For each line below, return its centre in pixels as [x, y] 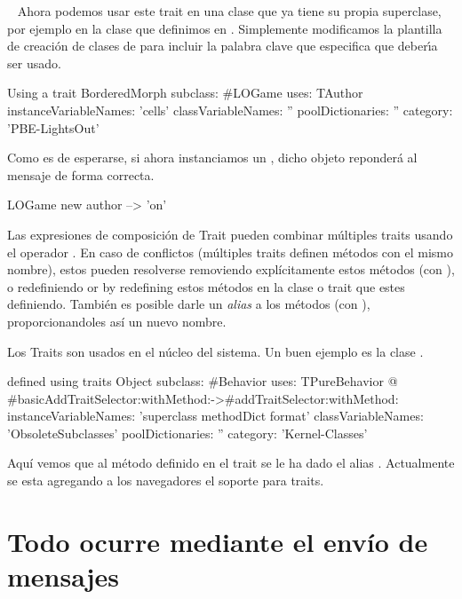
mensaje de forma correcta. [81, 174]
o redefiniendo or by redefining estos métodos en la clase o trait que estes [206, 286]
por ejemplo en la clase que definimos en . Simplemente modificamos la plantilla [225, 28]
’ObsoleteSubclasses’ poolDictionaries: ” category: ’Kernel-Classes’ [187, 433]
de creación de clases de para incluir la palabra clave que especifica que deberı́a [223, 46]
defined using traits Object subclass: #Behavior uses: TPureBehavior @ [203, 381]
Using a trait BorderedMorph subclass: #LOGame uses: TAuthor [185, 93]
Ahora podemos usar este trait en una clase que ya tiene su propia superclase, [229, 11]
